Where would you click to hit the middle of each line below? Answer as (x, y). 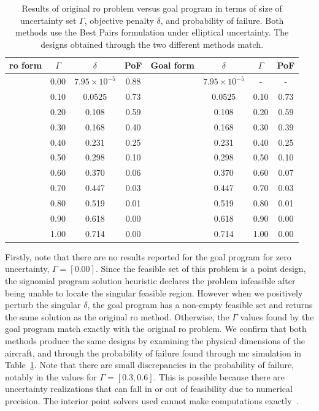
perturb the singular (43, 305)
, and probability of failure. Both (222, 20)
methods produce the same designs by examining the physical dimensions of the (155, 340)
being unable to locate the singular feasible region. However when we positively (154, 292)
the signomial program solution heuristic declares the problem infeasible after (150, 280)
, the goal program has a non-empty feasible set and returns (200, 305)
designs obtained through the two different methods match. (152, 44)
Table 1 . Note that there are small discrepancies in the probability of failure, (150, 365)
